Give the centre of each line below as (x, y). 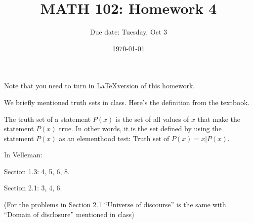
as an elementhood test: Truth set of (114, 138)
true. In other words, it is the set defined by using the (140, 129)
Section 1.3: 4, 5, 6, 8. (37, 171)
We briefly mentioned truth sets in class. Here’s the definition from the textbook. (127, 102)
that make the (219, 119)
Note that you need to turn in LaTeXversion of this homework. (100, 86)
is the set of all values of (152, 119)
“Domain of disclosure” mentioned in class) (69, 214)
